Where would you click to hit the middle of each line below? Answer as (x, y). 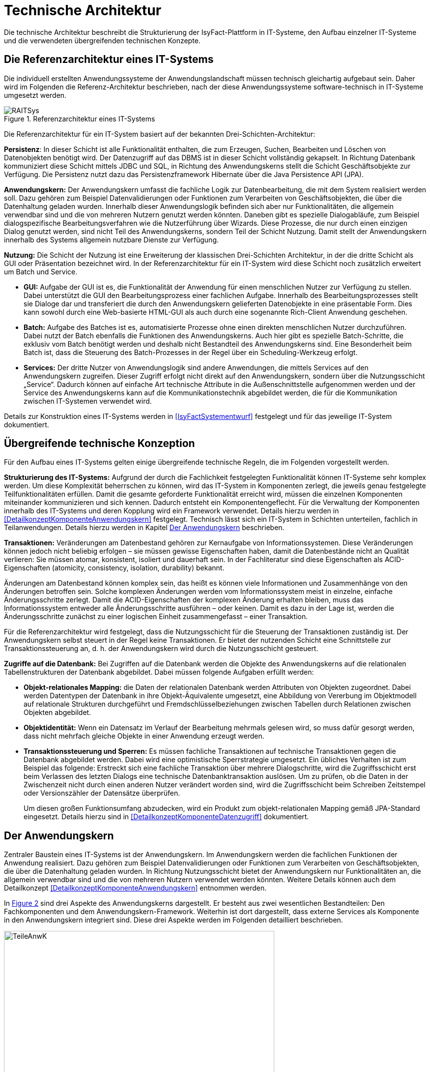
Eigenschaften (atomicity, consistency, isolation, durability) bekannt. (114, 568)
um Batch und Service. (41, 271)
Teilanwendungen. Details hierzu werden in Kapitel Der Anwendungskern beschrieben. (144, 528)
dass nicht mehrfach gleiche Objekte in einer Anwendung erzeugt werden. (144, 736)
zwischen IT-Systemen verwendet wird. (88, 401)
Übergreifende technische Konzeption (100, 444)
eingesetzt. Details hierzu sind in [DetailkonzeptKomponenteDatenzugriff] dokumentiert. (166, 817)
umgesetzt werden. (35, 95)
